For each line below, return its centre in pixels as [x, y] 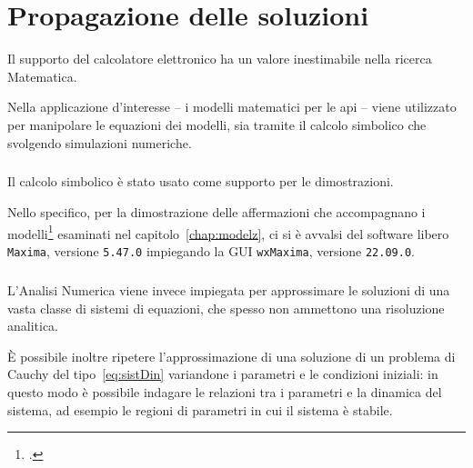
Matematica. [42, 76]
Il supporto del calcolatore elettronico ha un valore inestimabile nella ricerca [220, 59]
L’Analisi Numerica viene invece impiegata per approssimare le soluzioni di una [229, 289]
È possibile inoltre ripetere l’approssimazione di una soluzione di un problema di [231, 356]
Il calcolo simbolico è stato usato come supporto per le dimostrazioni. [201, 181]
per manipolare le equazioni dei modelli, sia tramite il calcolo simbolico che [217, 124]
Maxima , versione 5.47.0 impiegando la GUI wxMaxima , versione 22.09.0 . [211, 250]
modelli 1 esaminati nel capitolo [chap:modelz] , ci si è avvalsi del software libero [228, 232]
